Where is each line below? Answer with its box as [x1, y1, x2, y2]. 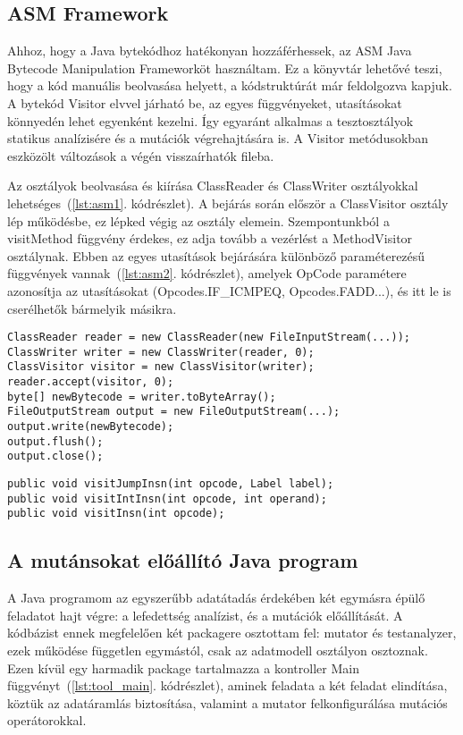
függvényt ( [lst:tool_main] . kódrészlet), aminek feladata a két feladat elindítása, [7, 676, 448, 695]
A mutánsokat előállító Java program [7, 546, 358, 574]
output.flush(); [7, 435, 104, 448]
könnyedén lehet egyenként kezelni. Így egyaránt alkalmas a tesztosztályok [7, 111, 414, 130]
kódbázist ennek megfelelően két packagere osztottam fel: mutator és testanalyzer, [7, 623, 457, 642]
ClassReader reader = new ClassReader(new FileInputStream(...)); [7, 331, 411, 344]
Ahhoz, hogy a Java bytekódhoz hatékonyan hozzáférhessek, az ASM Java [7, 41, 412, 60]
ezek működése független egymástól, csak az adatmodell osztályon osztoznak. [7, 640, 428, 659]
